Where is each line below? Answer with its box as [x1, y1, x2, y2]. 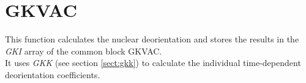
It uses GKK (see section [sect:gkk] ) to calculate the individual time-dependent [5, 56, 301, 69]
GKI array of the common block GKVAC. [5, 44, 162, 57]
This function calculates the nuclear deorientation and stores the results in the [5, 33, 299, 45]
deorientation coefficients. [5, 68, 100, 81]
